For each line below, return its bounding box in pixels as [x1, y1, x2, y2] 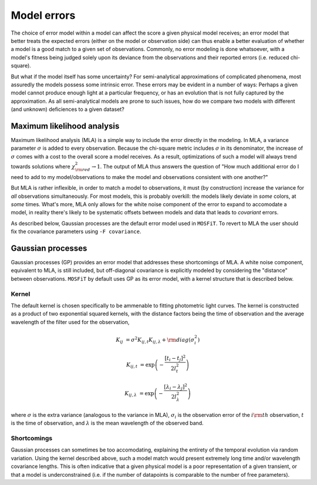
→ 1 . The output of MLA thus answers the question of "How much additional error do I [91, 163, 299, 170]
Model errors [11, 9, 76, 22]
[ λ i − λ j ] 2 [164, 382, 188, 392]
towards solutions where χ [11, 163, 76, 170]
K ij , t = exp [126, 361, 155, 369]
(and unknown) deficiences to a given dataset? [11, 106, 124, 113]
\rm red [75, 167, 90, 173]
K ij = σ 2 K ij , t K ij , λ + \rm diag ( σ [115, 335, 195, 345]
